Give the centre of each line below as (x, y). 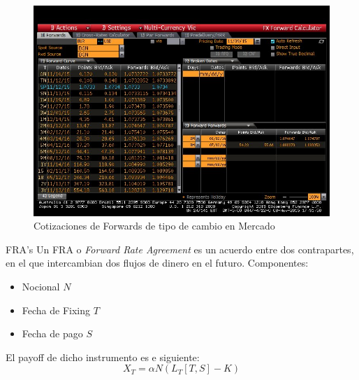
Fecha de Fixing (56, 310)
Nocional (41, 287)
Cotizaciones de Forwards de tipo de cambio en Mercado (154, 226)
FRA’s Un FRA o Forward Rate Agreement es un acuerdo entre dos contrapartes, (180, 249)
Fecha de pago (52, 333)
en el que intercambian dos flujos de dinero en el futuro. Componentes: (157, 263)
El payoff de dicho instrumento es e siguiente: (103, 357)
